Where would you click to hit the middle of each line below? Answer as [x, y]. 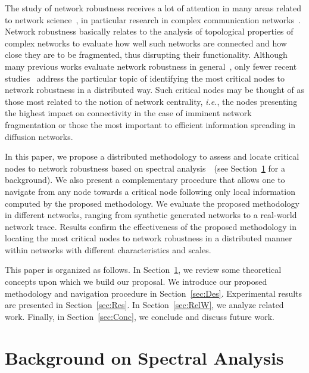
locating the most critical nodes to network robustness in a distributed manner [149, 238]
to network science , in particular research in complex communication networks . [153, 19]
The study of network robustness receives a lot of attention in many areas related [153, 8]
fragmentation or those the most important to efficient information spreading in [150, 124]
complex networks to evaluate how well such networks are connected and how [146, 43]
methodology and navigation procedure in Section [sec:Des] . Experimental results [154, 293]
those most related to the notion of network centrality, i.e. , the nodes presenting [151, 101]
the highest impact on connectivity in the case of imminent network [128, 113]
